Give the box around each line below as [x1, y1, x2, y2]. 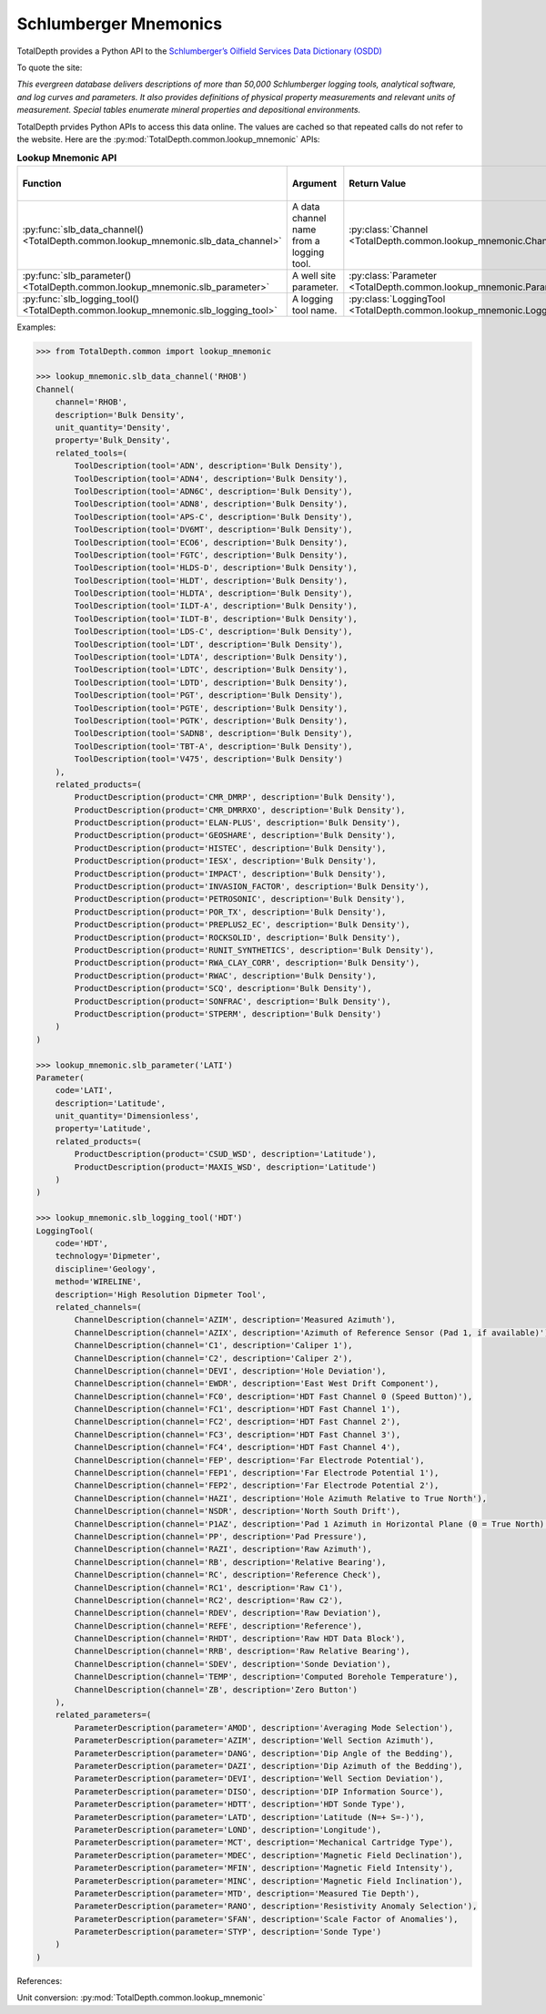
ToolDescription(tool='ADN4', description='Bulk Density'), [74, 474, 349, 484]
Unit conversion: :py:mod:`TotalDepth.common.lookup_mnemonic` [16, 1992, 266, 2003]
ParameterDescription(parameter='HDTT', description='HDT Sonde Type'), [74, 1799, 406, 1810]
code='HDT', [55, 1238, 109, 1248]
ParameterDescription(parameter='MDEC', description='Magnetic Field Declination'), [74, 1850, 463, 1860]
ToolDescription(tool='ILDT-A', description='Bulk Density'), [74, 601, 359, 611]
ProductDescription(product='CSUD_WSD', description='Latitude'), [74, 1149, 378, 1160]
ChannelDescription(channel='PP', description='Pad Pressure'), [74, 1531, 368, 1541]
